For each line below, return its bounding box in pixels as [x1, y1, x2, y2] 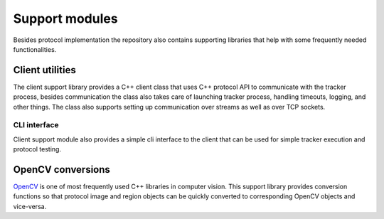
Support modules [13, 11, 118, 26]
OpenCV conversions [13, 164, 110, 176]
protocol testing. [13, 145, 62, 154]
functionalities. [13, 45, 57, 53]
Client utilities [13, 64, 76, 76]
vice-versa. [13, 202, 47, 210]
